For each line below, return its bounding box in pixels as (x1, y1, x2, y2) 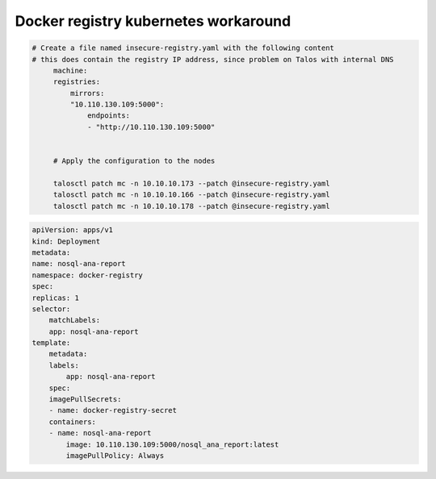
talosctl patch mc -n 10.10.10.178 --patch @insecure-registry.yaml (52, 202, 330, 210)
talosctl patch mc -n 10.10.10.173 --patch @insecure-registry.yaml (52, 178, 330, 188)
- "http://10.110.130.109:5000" (87, 122, 216, 131)
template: (31, 339, 71, 348)
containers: (48, 417, 97, 427)
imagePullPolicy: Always (65, 452, 165, 460)
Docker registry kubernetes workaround (15, 12, 291, 30)
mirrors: (69, 89, 105, 98)
